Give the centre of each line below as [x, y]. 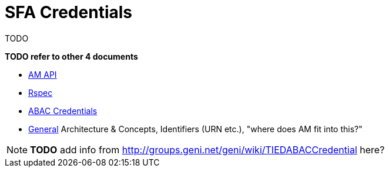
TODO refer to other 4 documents [71, 56]
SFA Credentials [68, 12]
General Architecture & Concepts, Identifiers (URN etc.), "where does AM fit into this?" [195, 129]
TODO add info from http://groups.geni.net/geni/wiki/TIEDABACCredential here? [207, 149]
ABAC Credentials [63, 111]
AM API [43, 74]
